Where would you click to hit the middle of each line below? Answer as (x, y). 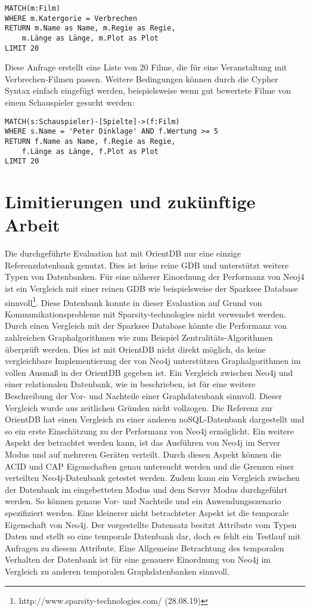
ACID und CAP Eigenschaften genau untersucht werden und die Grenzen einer (150, 466)
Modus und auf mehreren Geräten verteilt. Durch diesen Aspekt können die (143, 454)
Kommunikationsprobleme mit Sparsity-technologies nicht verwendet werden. (145, 314)
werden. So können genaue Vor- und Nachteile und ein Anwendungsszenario (143, 501)
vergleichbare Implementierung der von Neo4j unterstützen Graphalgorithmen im (153, 361)
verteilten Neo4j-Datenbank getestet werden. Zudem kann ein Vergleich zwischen (152, 478)
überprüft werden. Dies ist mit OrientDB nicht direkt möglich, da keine (135, 349)
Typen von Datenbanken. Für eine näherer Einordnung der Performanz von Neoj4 (155, 277)
